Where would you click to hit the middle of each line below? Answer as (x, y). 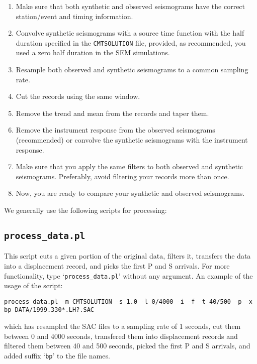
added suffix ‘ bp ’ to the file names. (57, 355)
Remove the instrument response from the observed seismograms (115, 130)
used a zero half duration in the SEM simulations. (93, 52)
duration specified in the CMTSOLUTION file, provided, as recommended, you (131, 42)
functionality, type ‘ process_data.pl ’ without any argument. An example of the (128, 275)
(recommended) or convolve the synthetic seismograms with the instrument (132, 140)
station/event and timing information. (74, 16)
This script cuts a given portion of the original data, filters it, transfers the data (127, 256)
